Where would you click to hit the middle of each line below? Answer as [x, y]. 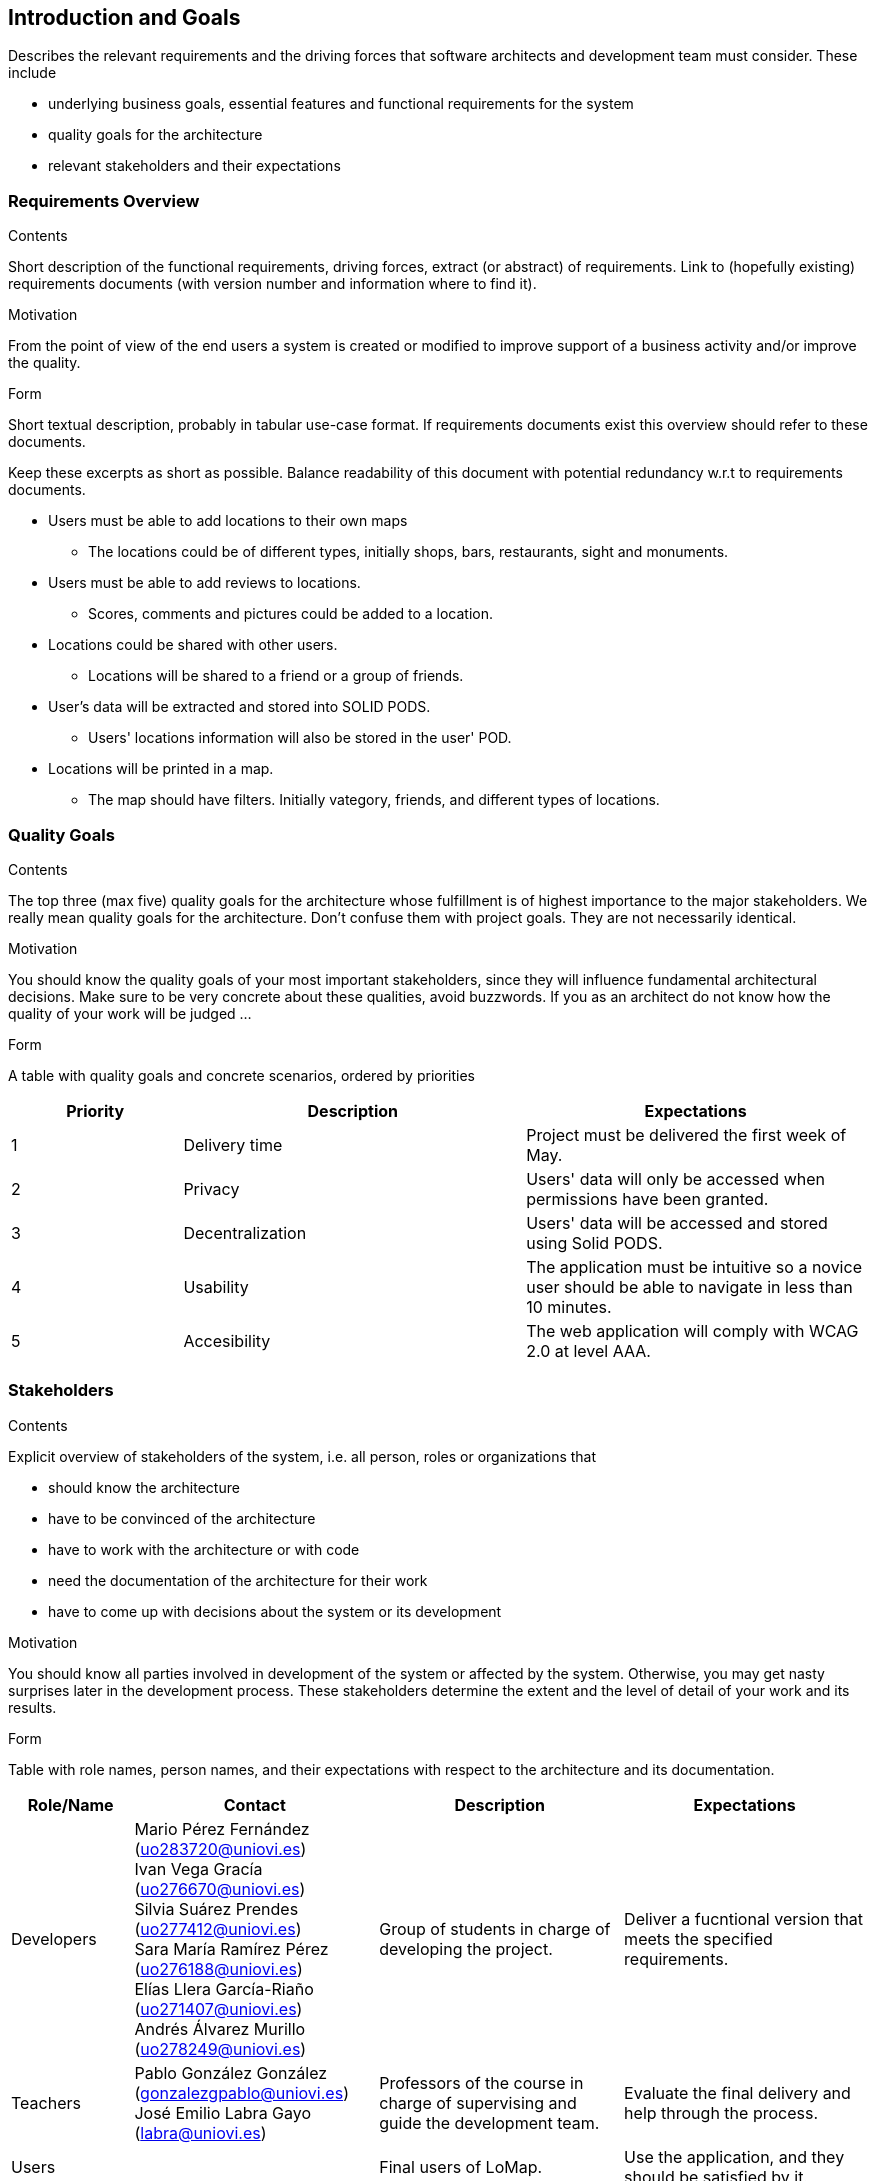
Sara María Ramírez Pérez [231, 1948]
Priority [95, 1110]
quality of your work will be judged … [130, 1013]
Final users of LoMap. [461, 2166]
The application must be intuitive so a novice [694, 1266]
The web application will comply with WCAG [692, 1330]
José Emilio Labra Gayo [223, 2112]
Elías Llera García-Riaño [224, 1988]
